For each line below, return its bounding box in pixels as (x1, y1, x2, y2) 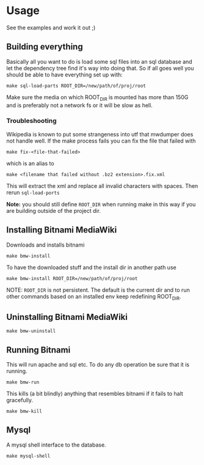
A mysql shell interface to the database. (6, 441, 106, 448)
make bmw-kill (6, 408, 43, 415)
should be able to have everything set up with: (6, 71, 123, 78)
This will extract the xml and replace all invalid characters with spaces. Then (6, 182, 199, 190)
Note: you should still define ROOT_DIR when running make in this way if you (6, 200, 196, 208)
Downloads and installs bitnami (6, 241, 85, 248)
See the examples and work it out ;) (6, 24, 96, 31)
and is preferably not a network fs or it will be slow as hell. (6, 102, 153, 109)
